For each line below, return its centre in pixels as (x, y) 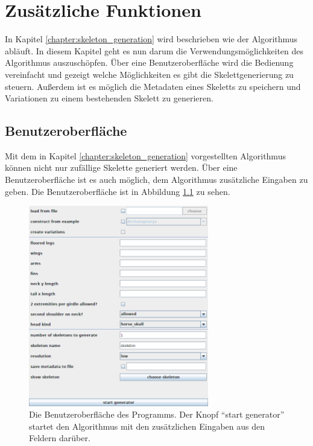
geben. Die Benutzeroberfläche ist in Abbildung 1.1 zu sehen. (118, 191)
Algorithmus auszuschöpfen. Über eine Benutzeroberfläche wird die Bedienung (149, 62)
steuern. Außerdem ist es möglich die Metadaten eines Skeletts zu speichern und (153, 86)
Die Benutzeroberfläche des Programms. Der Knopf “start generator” (157, 414)
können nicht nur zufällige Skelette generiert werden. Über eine (121, 167)
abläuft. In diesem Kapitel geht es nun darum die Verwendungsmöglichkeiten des (154, 50)
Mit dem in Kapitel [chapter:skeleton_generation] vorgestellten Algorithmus (145, 155)
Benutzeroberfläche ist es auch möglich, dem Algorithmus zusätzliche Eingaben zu (156, 180)
